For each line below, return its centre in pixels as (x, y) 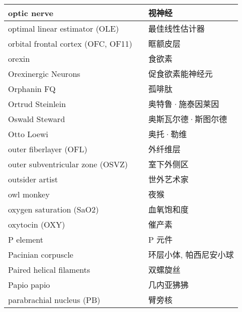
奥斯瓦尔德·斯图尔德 (188, 119)
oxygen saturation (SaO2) (54, 209)
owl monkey (29, 194)
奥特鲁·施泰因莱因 (184, 104)
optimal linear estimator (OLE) (64, 28)
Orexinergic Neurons (44, 73)
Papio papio (29, 284)
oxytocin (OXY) (37, 224)
